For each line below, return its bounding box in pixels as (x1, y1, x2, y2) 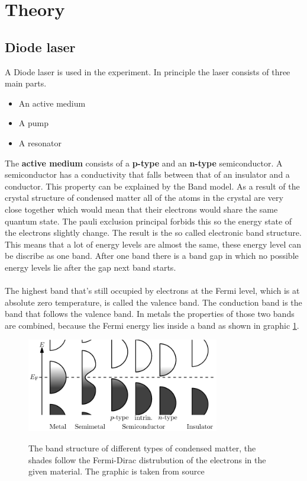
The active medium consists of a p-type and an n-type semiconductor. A (5, 156, 283, 169)
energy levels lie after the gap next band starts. (5, 261, 176, 273)
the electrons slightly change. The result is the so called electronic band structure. (5, 226, 302, 239)
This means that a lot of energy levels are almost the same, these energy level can (5, 238, 301, 250)
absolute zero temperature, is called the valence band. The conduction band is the (5, 296, 302, 308)
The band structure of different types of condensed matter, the (28, 442, 256, 454)
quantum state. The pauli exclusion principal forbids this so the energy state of (5, 214, 292, 227)
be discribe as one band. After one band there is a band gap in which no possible (5, 249, 299, 262)
